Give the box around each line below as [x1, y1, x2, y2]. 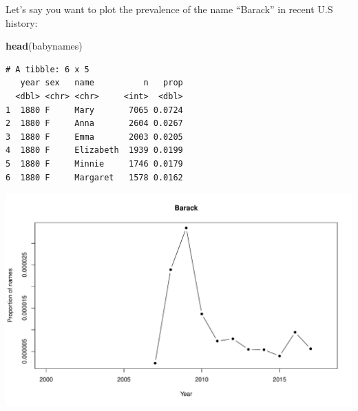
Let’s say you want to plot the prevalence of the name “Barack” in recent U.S [6, 2, 333, 16]
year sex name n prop [20, 78, 183, 88]
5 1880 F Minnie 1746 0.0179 [6, 158, 183, 169]
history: [6, 15, 38, 30]
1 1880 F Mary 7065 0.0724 [6, 105, 183, 115]
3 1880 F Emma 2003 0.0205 [6, 131, 183, 142]
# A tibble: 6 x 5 [6, 64, 89, 74]
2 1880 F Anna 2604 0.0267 [6, 118, 183, 129]
